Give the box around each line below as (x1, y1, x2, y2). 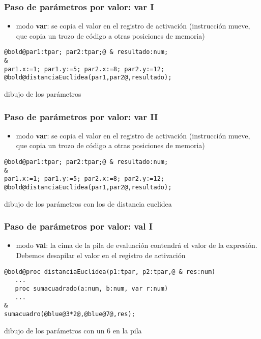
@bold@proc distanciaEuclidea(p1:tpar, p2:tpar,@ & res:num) (4, 268, 216, 275)
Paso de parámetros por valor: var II (4, 110, 158, 123)
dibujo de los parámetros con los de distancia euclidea (4, 198, 172, 209)
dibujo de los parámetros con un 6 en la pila (4, 325, 142, 335)
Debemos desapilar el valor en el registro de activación (16, 250, 186, 261)
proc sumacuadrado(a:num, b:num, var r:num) (15, 285, 168, 292)
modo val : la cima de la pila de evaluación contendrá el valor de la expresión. (16, 240, 257, 250)
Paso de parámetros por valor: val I (4, 220, 153, 233)
